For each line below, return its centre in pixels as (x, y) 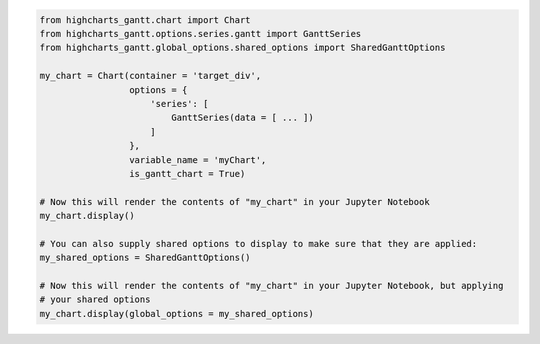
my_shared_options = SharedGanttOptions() (145, 258)
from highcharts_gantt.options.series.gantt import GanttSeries (200, 33)
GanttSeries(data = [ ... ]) (242, 118)
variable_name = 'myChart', (197, 159)
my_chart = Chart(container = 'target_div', (150, 76)
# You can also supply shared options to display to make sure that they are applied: (258, 243)
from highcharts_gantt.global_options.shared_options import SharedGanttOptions (242, 48)
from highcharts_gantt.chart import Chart (145, 19)
